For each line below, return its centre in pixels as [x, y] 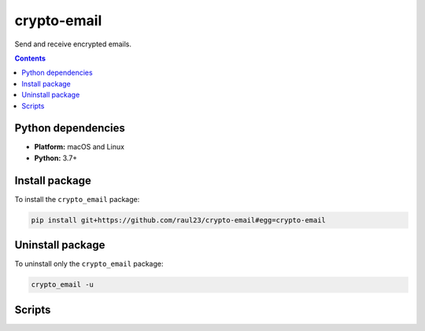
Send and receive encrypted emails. [73, 44]
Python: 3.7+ [56, 158]
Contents [30, 58]
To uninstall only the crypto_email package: [89, 264]
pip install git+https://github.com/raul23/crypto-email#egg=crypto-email [179, 220]
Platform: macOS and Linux [79, 147]
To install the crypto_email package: [77, 199]
